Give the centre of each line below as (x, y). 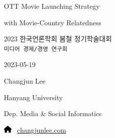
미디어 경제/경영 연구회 (36, 49)
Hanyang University (33, 97)
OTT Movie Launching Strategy (52, 6)
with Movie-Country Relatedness (53, 22)
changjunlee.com (42, 129)
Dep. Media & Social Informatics (53, 113)
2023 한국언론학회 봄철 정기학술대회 (58, 39)
